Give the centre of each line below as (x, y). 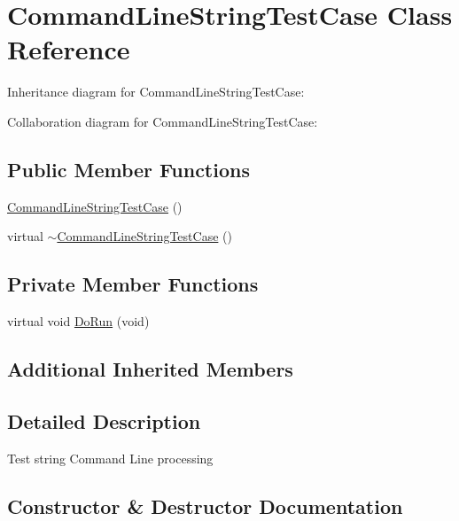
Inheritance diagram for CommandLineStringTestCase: (156, 92)
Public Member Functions (128, 169)
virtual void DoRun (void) (78, 321)
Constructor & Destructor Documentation (205, 505)
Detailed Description (104, 420)
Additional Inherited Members (150, 369)
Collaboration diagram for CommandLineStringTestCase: (163, 121)
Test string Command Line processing (110, 458)
